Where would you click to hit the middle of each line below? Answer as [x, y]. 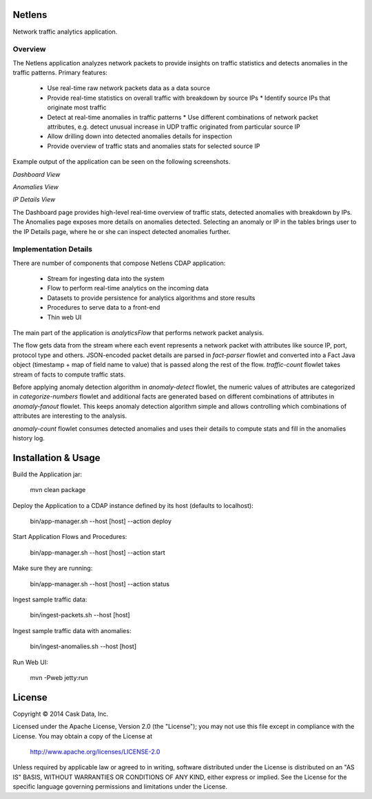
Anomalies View [35, 187]
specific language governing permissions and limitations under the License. [120, 787]
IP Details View [34, 200]
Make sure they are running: [53, 568]
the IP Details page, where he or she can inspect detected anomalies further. [122, 231]
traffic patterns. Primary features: [60, 73]
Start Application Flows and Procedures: [70, 537]
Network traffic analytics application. [65, 32]
